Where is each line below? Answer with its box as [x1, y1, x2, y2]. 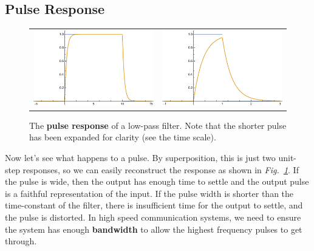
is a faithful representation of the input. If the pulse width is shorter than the [5, 187, 294, 199]
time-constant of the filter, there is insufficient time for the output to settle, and [5, 199, 303, 211]
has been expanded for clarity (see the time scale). [29, 131, 216, 143]
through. [5, 235, 37, 247]
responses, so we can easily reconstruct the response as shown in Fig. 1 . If [22, 163, 299, 176]
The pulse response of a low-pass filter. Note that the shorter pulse [29, 119, 287, 131]
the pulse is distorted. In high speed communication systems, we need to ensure [5, 211, 301, 224]
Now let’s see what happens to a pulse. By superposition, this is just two [5, 151, 276, 164]
